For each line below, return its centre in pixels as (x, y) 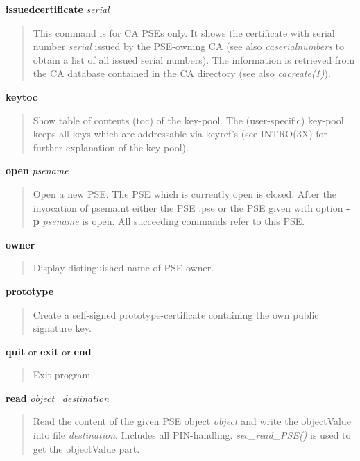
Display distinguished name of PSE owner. (123, 268)
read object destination (58, 397)
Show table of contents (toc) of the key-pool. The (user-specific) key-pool (188, 120)
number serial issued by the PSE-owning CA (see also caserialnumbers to (189, 46)
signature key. (62, 328)
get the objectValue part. (86, 448)
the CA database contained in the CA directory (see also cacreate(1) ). (182, 73)
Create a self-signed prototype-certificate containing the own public (176, 314)
